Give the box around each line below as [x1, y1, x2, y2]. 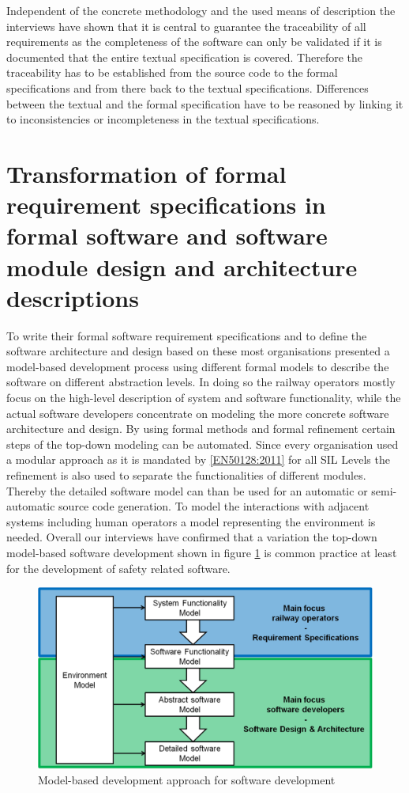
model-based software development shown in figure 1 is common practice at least [6, 544, 397, 560]
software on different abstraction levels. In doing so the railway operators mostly [6, 374, 396, 390]
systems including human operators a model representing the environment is [6, 513, 376, 529]
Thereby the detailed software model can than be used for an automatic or [6, 482, 368, 499]
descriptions [6, 281, 139, 313]
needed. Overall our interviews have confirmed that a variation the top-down [6, 529, 377, 545]
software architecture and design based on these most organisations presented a [6, 343, 390, 359]
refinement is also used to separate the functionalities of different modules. [6, 466, 366, 483]
